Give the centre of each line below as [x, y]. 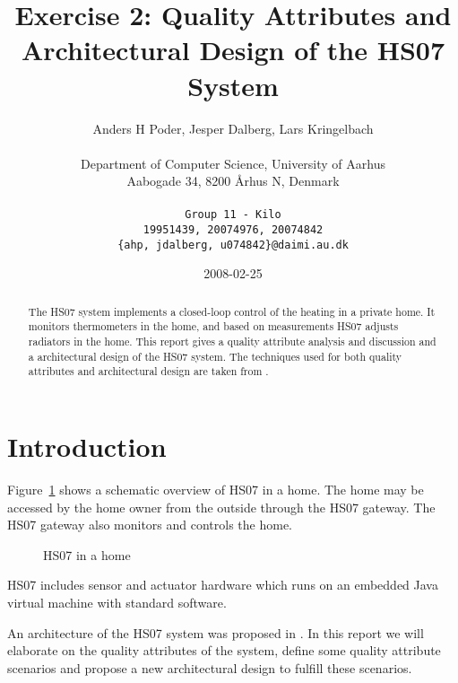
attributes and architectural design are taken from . [148, 371]
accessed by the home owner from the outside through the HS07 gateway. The [221, 507]
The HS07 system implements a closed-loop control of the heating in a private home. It [232, 311]
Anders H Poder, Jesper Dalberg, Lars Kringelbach [233, 128]
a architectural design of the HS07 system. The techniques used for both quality [215, 356]
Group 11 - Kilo [233, 215]
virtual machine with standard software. [117, 603]
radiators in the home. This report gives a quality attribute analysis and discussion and [232, 341]
